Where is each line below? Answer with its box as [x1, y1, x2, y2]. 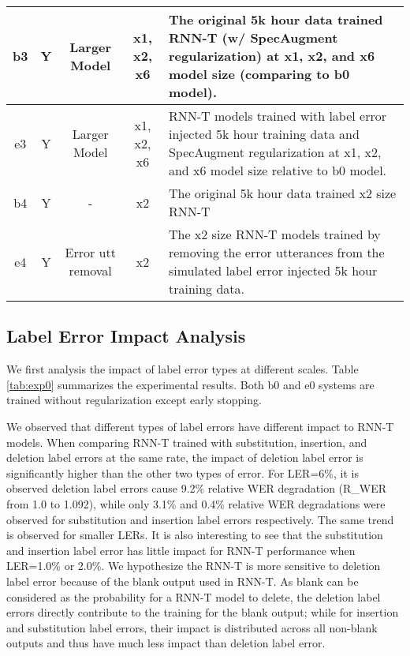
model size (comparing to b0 [168, 65, 350, 83]
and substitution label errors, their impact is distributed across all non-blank [6, 619, 378, 635]
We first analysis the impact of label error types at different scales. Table [6, 361, 359, 377]
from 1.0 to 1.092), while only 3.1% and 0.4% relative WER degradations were [6, 495, 386, 512]
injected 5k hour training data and [168, 125, 360, 143]
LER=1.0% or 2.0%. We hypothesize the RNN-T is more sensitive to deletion [6, 557, 381, 574]
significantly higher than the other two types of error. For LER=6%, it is [6, 464, 359, 481]
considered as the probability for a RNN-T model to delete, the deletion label [6, 588, 381, 605]
